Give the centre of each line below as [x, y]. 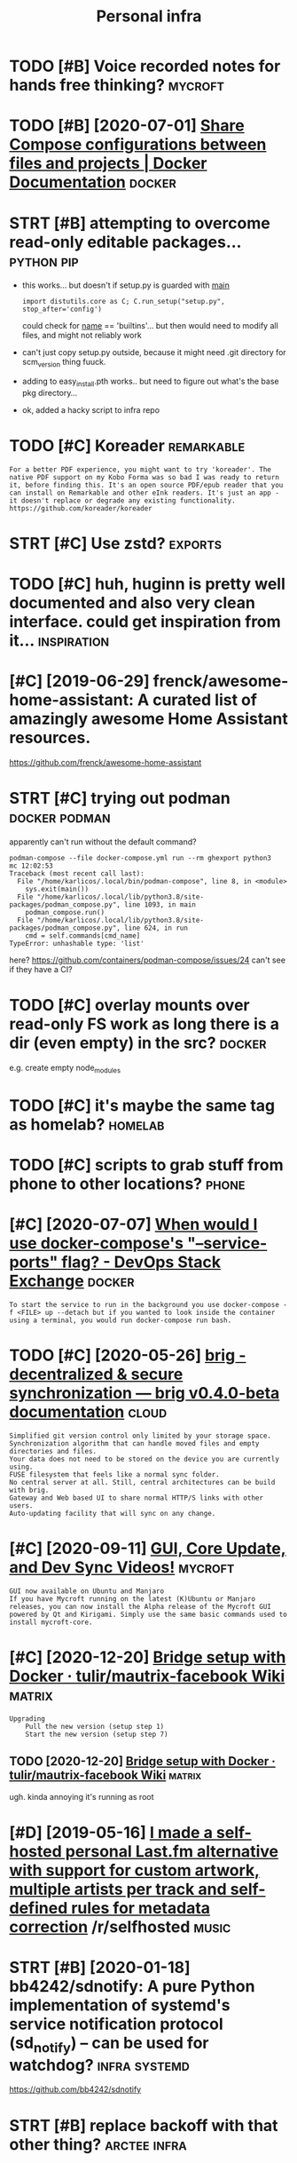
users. [21, 1506]
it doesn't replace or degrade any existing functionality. [123, 500]
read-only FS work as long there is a [145, 1024]
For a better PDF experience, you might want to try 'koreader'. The [141, 469]
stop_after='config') [62, 309]
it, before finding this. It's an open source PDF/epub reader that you [146, 485]
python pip [44, 261]
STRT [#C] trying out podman [120, 799]
